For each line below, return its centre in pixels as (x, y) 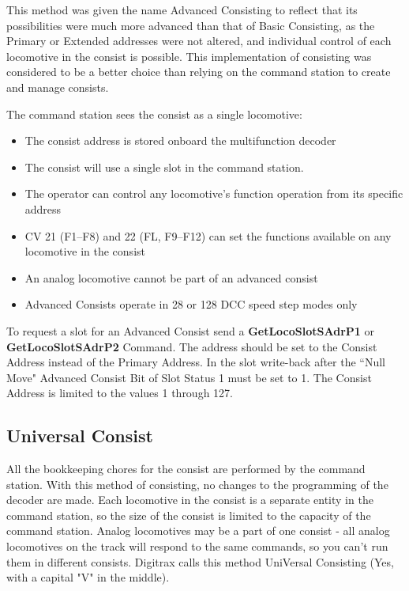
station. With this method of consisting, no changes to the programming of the (197, 484)
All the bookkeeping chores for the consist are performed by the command (186, 469)
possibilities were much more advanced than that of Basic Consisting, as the (191, 25)
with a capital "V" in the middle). (88, 577)
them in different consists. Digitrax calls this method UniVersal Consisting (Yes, (200, 561)
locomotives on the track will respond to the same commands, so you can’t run (197, 546)
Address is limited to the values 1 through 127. (120, 393)
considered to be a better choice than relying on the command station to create (199, 72)
